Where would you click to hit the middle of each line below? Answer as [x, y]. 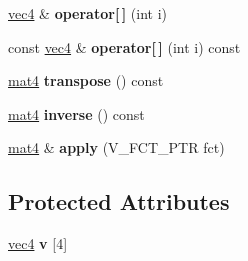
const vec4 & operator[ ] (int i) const [124, 46]
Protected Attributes [119, 201]
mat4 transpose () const [86, 80]
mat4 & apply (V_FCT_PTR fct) [116, 147]
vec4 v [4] [38, 243]
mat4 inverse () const [76, 113]
